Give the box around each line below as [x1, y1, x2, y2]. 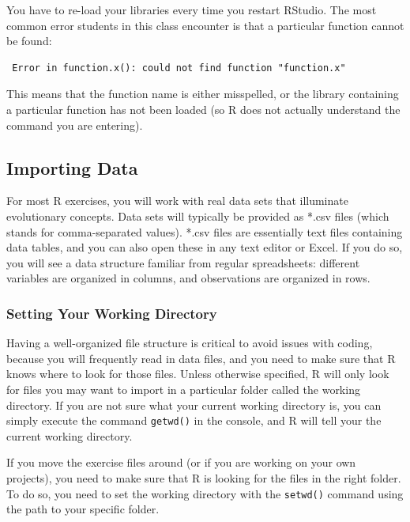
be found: [6, 32, 52, 49]
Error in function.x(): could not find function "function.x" [12, 62, 346, 74]
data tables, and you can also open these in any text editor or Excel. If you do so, [6, 239, 403, 255]
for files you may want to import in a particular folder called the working [6, 380, 360, 397]
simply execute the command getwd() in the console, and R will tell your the [6, 412, 382, 429]
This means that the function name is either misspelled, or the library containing [6, 85, 399, 102]
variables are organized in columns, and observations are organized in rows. [6, 270, 371, 286]
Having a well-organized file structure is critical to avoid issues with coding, [6, 335, 373, 351]
